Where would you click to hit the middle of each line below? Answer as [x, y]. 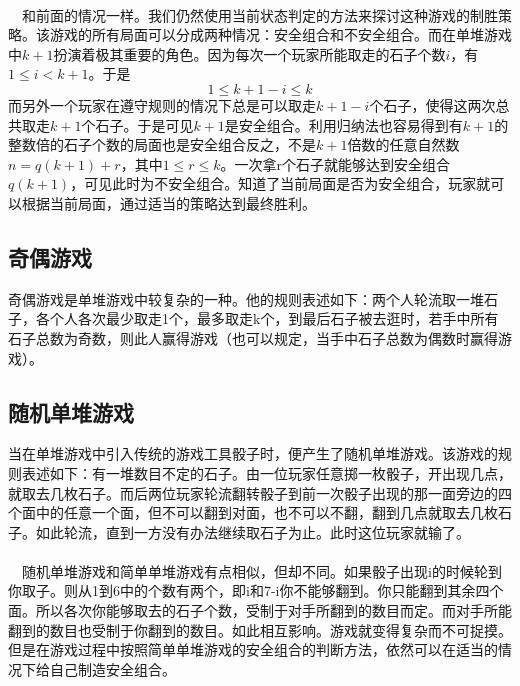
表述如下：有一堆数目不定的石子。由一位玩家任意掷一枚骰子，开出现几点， [266, 472]
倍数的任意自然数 [403, 144]
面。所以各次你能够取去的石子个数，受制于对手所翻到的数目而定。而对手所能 [260, 610]
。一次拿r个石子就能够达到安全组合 [335, 163]
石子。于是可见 [144, 124]
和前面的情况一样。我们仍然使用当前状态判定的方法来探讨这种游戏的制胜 [259, 14]
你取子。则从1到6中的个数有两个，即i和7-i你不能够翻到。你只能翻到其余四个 [256, 590]
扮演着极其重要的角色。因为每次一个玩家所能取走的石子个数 [249, 53]
